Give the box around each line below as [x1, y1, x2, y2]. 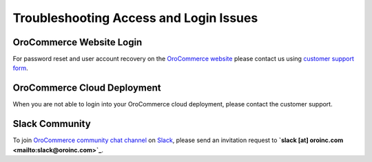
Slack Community [12, 118, 91, 130]
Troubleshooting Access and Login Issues [12, 10, 258, 25]
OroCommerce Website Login [12, 36, 143, 48]
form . [12, 64, 28, 72]
